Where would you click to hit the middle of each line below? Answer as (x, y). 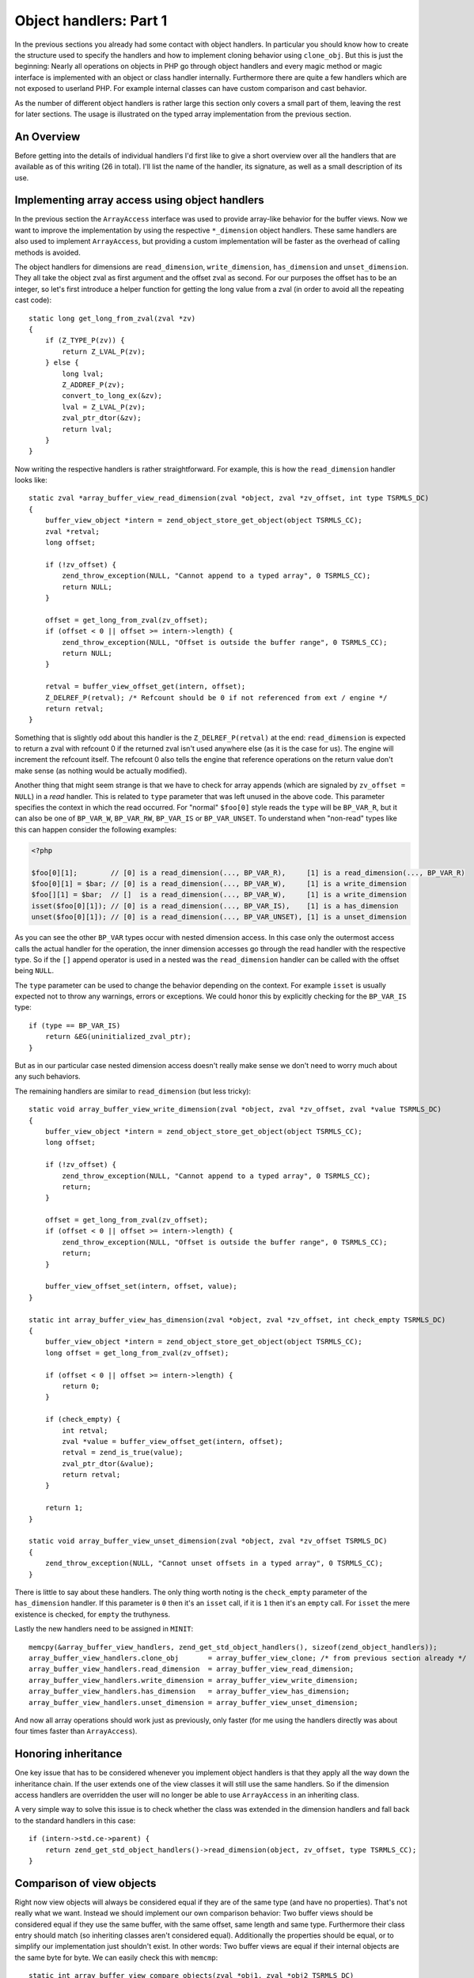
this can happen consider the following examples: (96, 829)
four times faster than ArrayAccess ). (76, 1731)
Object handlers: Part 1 (91, 21)
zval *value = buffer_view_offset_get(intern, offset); (173, 1441)
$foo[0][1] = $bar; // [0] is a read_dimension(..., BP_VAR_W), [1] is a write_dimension (219, 883)
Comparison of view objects (85, 1883)
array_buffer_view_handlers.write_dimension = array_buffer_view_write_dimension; (193, 1680)
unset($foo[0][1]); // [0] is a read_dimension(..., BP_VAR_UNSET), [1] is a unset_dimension (219, 917)
